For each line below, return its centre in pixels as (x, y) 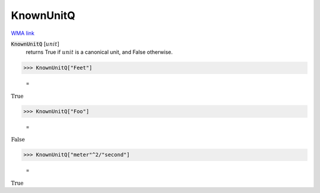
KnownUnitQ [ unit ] (35, 44)
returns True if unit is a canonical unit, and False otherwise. (99, 52)
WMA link (23, 33)
